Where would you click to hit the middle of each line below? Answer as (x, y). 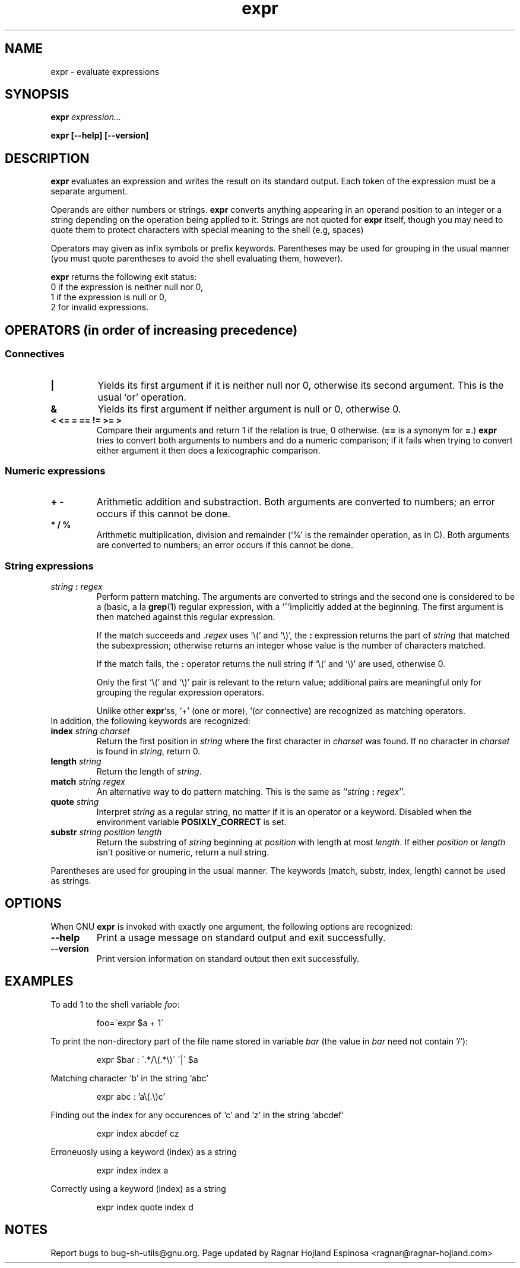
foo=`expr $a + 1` (130, 1022)
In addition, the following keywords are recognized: (150, 721)
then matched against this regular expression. (186, 617)
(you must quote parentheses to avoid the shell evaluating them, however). (197, 259)
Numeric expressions (55, 471)
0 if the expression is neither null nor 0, (127, 287)
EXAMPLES (39, 981)
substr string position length (106, 832)
